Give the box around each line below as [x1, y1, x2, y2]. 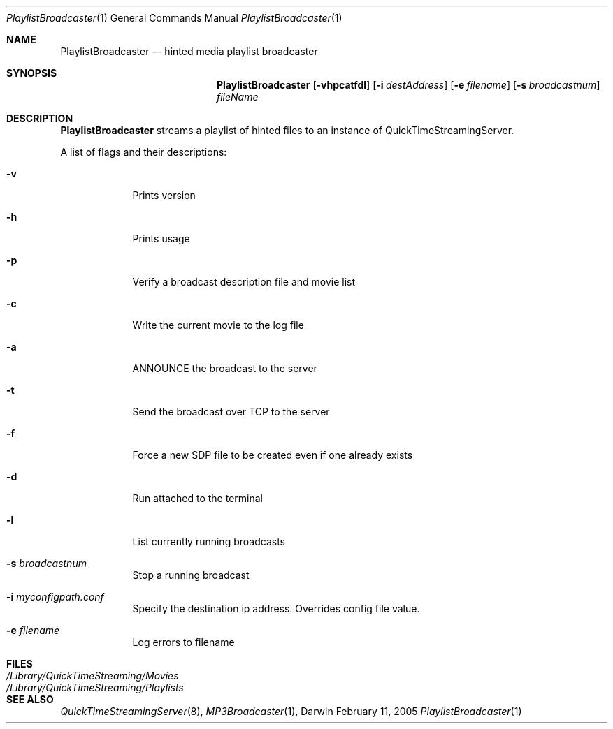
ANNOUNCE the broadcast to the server [132, 362, 317, 374]
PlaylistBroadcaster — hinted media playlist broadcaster [60, 45, 318, 57]
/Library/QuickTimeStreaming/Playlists [6, 682, 184, 693]
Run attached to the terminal [132, 492, 263, 504]
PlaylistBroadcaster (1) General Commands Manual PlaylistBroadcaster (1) [6, 12, 342, 24]
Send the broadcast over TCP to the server [132, 406, 330, 418]
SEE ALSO [6, 693, 54, 705]
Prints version [132, 189, 196, 201]
